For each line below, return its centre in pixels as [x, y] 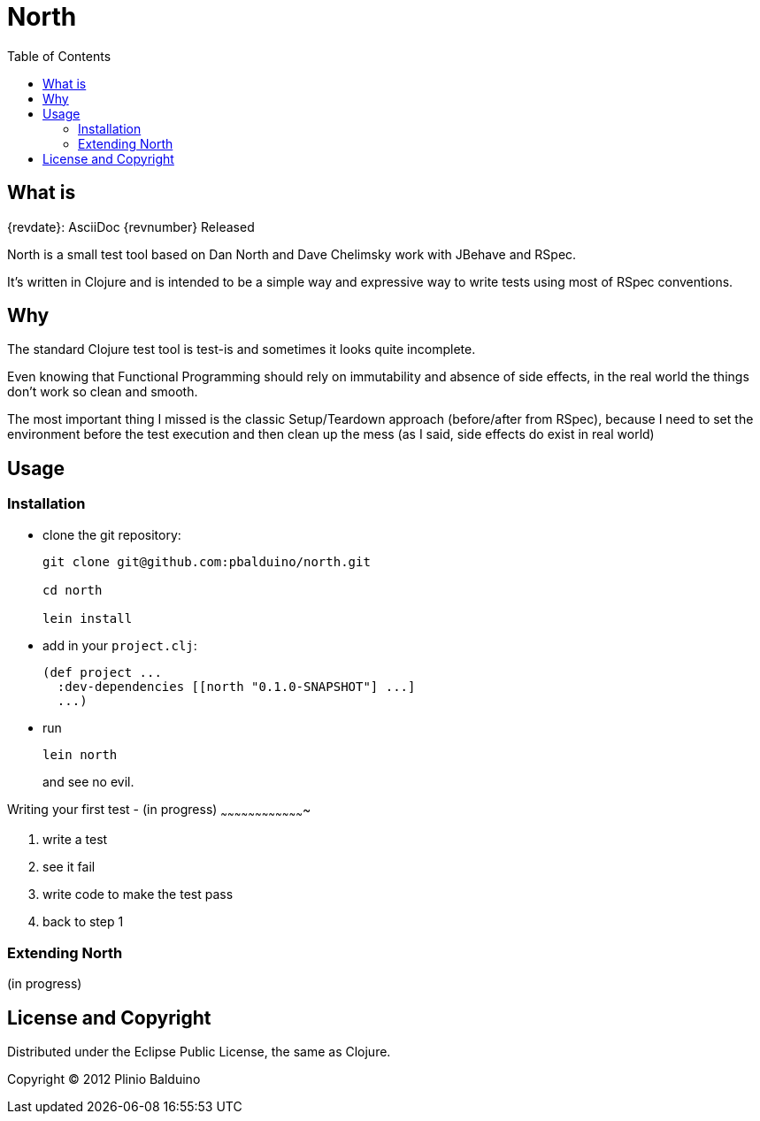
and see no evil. [88, 781]
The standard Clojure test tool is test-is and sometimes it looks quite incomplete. [242, 349]
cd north [73, 590]
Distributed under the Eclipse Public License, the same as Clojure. [199, 1052]
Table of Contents [59, 56]
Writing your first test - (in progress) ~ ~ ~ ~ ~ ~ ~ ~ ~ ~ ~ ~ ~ [159, 810]
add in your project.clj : [120, 645]
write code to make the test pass [138, 894]
